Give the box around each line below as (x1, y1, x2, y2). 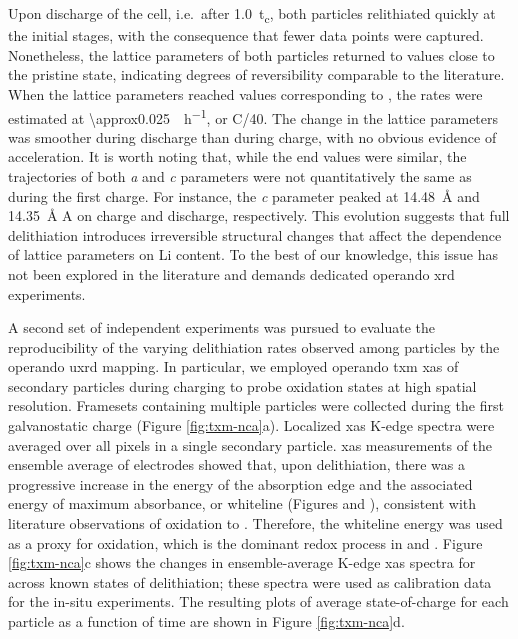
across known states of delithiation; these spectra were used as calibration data (8, 571, 492, 592)
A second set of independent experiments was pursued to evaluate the (8, 317, 436, 338)
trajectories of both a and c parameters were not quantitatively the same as (8, 165, 472, 186)
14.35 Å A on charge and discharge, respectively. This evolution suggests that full (8, 205, 510, 226)
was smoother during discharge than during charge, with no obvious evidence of (8, 126, 497, 147)
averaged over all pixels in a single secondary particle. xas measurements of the (8, 434, 493, 455)
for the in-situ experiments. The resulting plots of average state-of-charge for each (8, 591, 509, 612)
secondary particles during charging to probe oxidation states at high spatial (8, 375, 477, 396)
